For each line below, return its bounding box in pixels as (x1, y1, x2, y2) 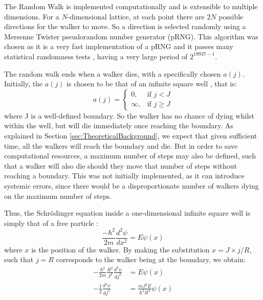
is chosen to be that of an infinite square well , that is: (67, 78, 237, 89)
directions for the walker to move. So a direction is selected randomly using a (4, 21, 246, 32)
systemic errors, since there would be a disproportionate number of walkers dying (4, 180, 259, 191)
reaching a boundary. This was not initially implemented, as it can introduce (4, 170, 245, 181)
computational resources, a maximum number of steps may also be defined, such (4, 150, 256, 161)
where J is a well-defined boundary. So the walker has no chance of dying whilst (4, 110, 254, 121)
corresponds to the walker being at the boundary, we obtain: (56, 254, 246, 265)
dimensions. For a (4, 11, 59, 21)
